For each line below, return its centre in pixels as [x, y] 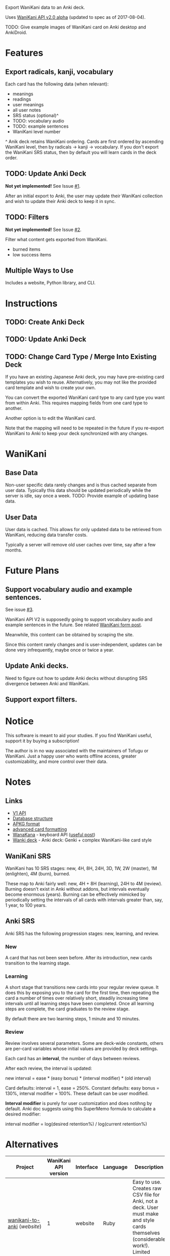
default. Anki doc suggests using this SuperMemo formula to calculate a [80, 1108]
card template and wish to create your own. [51, 388]
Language [115, 1167]
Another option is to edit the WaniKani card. [51, 418]
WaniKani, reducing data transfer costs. [46, 535]
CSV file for [146, 1194]
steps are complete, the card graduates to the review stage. [68, 1009]
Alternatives [32, 1144]
